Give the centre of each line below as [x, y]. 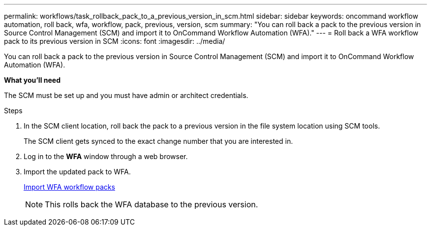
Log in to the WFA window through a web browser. [106, 156]
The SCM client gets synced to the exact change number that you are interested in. [158, 141]
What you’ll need [32, 80]
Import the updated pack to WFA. [77, 172]
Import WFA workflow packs [69, 187]
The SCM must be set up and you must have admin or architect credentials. [126, 95]
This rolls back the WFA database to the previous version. [152, 204]
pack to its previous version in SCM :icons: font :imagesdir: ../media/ [115, 41]
